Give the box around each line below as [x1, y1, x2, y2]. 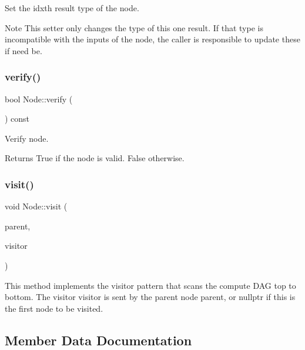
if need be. [5, 44, 42, 56]
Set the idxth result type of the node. [5, 2, 139, 14]
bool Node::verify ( [5, 92, 73, 105]
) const [5, 112, 30, 125]
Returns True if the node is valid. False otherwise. [5, 152, 185, 164]
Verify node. [5, 132, 49, 144]
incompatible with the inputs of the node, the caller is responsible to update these [5, 33, 300, 45]
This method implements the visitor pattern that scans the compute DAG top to [5, 279, 296, 291]
